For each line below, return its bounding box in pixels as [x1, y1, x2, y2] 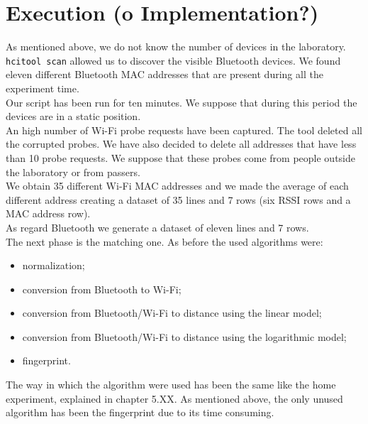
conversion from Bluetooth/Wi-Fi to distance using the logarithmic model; [22, 329, 347, 344]
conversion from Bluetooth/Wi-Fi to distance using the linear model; [22, 305, 322, 320]
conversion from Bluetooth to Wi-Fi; [22, 281, 182, 296]
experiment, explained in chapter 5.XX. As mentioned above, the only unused [6, 391, 343, 406]
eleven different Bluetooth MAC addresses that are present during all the [6, 67, 323, 82]
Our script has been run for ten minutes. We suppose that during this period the [6, 94, 357, 109]
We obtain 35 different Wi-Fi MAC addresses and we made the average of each [6, 178, 349, 193]
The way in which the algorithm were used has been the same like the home [6, 377, 336, 392]
